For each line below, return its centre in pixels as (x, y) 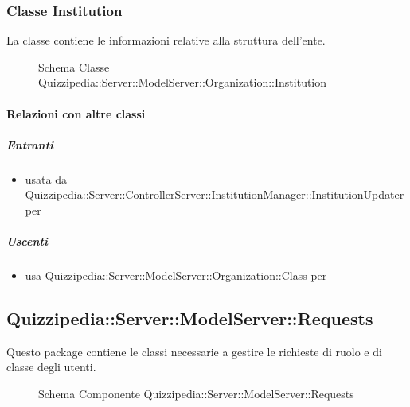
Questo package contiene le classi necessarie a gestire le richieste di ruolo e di (194, 351)
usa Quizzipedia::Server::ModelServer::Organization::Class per (176, 275)
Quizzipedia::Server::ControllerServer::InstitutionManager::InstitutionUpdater (215, 194)
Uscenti (27, 241)
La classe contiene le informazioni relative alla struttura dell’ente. (166, 40)
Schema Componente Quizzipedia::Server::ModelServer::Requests (196, 394)
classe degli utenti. (51, 367)
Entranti (30, 144)
